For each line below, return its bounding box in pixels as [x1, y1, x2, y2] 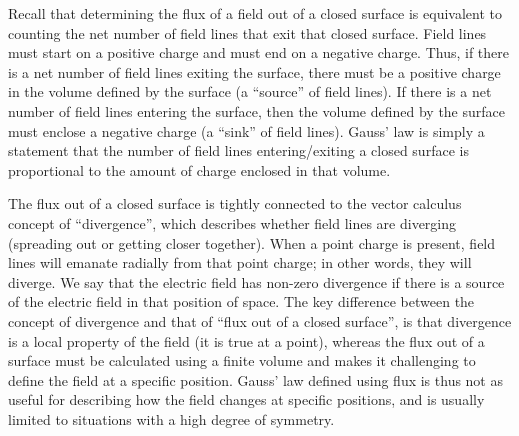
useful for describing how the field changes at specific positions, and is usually [8, 389, 485, 410]
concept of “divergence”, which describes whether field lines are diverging [8, 212, 457, 233]
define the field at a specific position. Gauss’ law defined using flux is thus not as [8, 369, 503, 390]
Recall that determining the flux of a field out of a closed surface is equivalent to [8, 3, 502, 23]
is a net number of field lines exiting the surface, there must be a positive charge [8, 61, 501, 82]
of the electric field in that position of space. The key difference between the [8, 291, 475, 312]
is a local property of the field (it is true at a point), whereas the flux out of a [8, 330, 485, 351]
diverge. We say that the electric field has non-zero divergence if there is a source [8, 271, 505, 292]
